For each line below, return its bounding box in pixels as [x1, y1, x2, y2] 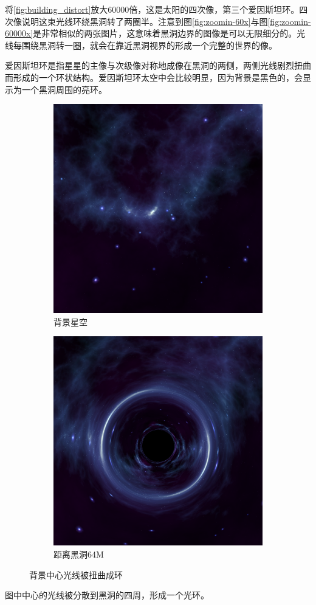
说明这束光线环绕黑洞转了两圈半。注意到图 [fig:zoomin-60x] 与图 [21, 15, 268, 27]
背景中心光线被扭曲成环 [29, 568, 123, 581]
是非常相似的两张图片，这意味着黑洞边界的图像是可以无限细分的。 [33, 27, 297, 40]
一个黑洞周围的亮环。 [21, 83, 107, 95]
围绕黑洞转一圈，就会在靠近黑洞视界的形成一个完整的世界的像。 [21, 38, 277, 51]
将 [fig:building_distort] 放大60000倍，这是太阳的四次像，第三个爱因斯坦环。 [5, 3, 300, 15]
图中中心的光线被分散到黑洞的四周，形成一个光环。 [5, 589, 209, 601]
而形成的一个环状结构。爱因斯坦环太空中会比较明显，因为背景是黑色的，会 [5, 71, 303, 83]
